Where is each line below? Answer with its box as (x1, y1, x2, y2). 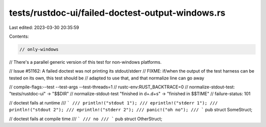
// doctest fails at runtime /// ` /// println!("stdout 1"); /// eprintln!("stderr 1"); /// (9, 100, 218, 105)
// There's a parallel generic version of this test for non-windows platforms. (9, 59, 162, 65)
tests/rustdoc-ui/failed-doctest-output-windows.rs (9, 7, 226, 18)
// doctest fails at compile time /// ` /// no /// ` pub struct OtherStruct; (9, 116, 163, 122)
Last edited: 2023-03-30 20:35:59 (9, 25, 79, 30)
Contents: (9, 33, 29, 39)
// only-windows (19, 47, 59, 52)
